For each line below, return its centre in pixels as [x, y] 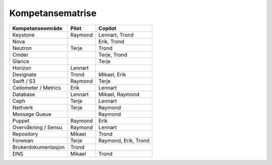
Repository [25, 134]
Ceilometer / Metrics [37, 88]
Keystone [23, 35]
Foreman [23, 140]
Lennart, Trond [116, 35]
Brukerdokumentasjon [39, 147]
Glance [21, 61]
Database [24, 94]
